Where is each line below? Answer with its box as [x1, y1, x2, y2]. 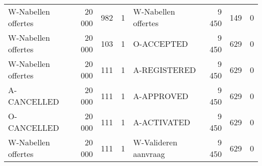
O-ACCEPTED [133, 37, 188, 49]
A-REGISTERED [133, 63, 196, 75]
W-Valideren [133, 136, 177, 148]
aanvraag [133, 148, 165, 159]
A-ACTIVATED [133, 116, 190, 128]
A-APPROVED [133, 90, 188, 102]
